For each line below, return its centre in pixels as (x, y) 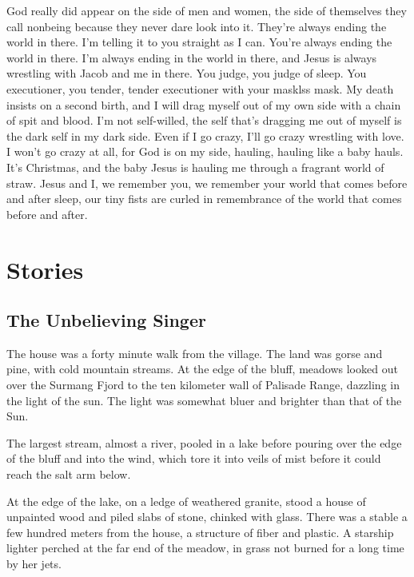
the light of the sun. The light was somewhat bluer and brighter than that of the (204, 400)
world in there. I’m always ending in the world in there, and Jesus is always (192, 57)
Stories (45, 269)
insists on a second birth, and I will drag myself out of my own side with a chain (204, 104)
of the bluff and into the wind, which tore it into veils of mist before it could (194, 458)
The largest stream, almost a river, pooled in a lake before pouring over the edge (204, 442)
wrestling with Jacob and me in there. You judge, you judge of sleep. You (187, 73)
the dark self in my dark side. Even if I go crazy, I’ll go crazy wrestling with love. (205, 135)
